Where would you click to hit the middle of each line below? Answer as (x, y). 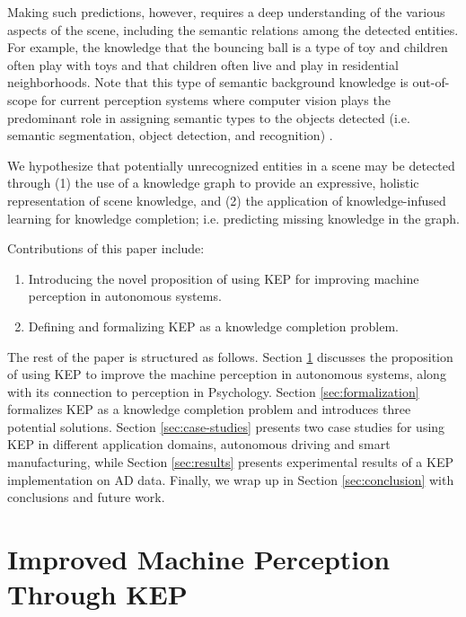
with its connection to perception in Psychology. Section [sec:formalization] (213, 391)
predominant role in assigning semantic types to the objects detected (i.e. (209, 117)
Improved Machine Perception (199, 559)
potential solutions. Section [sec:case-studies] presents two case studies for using (226, 426)
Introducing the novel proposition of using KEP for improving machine (224, 278)
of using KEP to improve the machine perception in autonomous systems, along (227, 374)
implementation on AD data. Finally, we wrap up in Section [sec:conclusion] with (231, 479)
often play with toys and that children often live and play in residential (203, 64)
